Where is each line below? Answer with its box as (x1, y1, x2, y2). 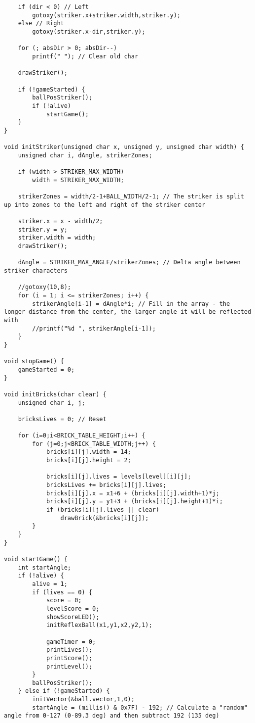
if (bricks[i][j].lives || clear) (46, 506, 159, 514)
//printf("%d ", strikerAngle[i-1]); (32, 325, 156, 332)
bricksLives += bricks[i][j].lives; (46, 482, 167, 489)
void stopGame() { (4, 358, 64, 365)
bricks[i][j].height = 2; (46, 457, 131, 464)
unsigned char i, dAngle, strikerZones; (18, 151, 152, 159)
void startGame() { (4, 555, 68, 563)
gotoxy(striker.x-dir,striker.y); (32, 28, 146, 35)
